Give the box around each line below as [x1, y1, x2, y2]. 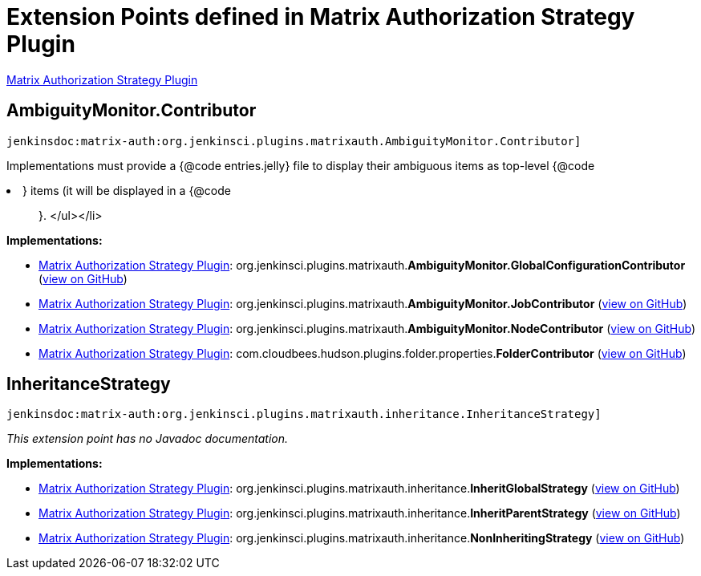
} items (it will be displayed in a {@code [22, 183, 231, 197]
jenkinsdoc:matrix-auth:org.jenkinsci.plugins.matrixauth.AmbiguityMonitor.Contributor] [6, 134, 581, 148]
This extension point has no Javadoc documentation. [6, 432, 289, 446]
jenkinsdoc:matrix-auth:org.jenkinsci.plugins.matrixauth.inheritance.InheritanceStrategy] [6, 408, 602, 421]
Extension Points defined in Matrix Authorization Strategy [6, 3, 635, 30]
